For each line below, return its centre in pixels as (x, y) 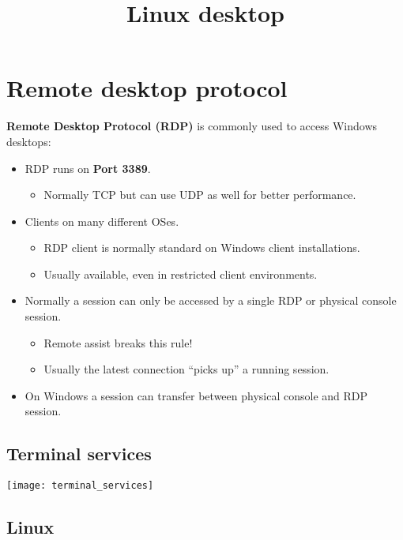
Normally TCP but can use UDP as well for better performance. (200, 195)
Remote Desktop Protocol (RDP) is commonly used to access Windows (192, 126)
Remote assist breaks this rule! (118, 342)
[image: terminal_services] (80, 486)
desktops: (29, 141)
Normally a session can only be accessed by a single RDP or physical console (211, 300)
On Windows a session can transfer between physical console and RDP (196, 395)
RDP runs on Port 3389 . (88, 168)
